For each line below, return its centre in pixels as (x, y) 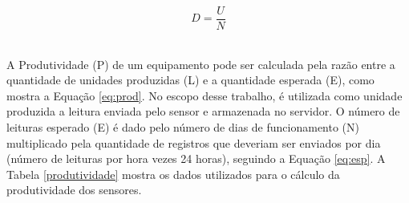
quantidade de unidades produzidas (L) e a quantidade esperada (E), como (190, 80)
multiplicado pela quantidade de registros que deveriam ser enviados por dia (194, 142)
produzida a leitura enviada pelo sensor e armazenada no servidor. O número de (203, 111)
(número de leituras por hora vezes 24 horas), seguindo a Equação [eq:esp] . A (196, 158)
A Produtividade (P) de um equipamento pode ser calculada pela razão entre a (201, 64)
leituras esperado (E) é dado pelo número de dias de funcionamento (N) (183, 127)
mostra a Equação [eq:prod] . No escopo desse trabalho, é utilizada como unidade (204, 95)
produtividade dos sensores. (74, 190)
